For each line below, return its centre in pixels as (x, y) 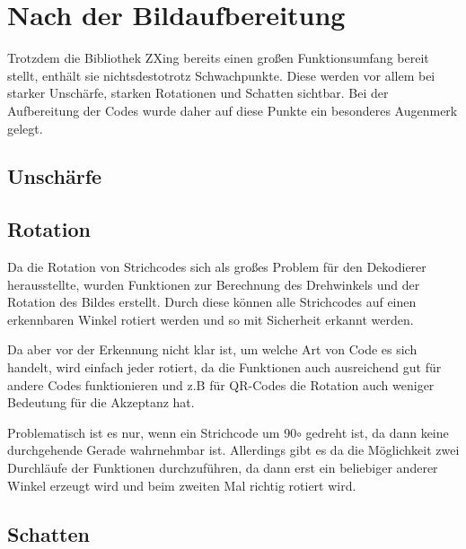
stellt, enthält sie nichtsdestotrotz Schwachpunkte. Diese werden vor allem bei (221, 75)
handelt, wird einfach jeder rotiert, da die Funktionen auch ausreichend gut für (224, 367)
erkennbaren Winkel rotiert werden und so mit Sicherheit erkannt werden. (211, 319)
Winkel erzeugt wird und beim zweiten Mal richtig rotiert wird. (182, 485)
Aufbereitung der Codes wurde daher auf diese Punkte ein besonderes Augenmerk (233, 110)
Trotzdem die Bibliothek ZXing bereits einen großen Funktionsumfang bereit (218, 58)
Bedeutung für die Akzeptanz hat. (101, 402)
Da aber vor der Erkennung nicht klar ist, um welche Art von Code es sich (212, 349)
